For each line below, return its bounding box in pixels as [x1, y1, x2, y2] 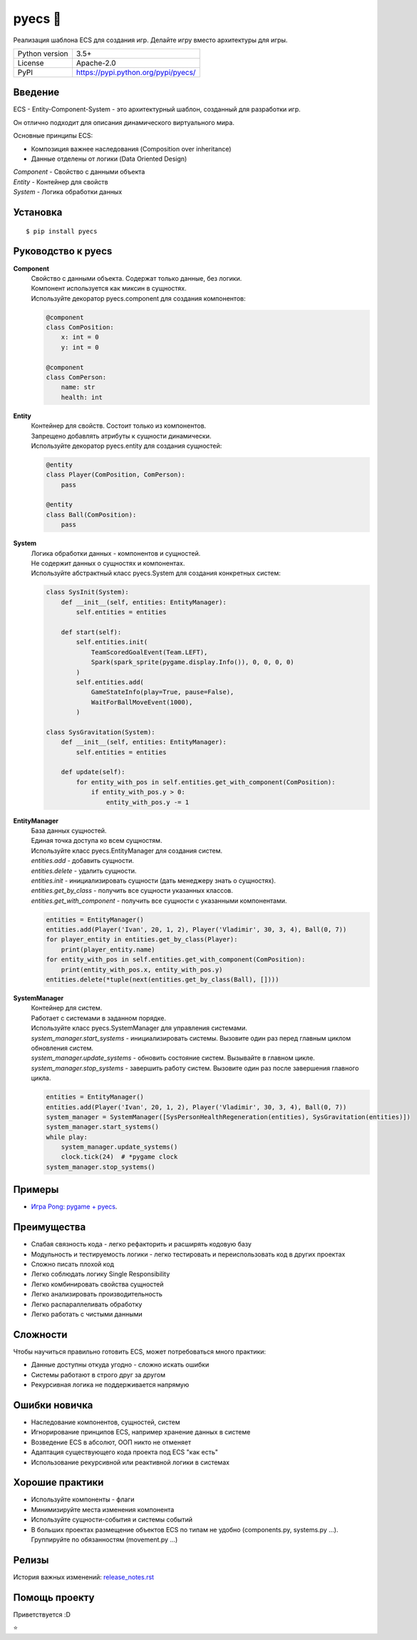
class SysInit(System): [46, 588, 130, 596]
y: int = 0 [61, 343, 99, 351]
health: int [61, 393, 103, 401]
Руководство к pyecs [13, 245, 113, 257]
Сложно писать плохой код [31, 1260, 114, 1269]
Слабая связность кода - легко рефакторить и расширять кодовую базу [31, 1240, 252, 1249]
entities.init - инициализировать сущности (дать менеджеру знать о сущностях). [31, 876, 276, 885]
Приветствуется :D [13, 1610, 71, 1619]
